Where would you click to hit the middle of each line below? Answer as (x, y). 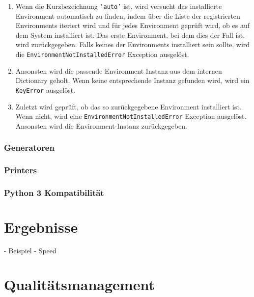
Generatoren (29, 148)
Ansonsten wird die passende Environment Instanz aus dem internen (119, 70)
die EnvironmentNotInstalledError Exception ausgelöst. (102, 54)
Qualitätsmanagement (79, 284)
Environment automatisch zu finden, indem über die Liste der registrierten (128, 15)
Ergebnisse (41, 227)
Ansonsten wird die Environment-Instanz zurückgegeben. (101, 125)
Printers (20, 170)
